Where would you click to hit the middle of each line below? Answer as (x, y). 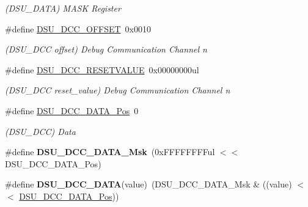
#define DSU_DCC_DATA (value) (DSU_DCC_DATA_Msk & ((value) (148, 184)
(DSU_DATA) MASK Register (63, 8)
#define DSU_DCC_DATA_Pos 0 (72, 110)
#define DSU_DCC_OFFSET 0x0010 (78, 28)
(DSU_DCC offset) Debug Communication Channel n (106, 49)
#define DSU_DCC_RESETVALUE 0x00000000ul (102, 69)
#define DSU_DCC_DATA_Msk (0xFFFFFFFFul (110, 152)
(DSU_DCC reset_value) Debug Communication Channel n (118, 90)
